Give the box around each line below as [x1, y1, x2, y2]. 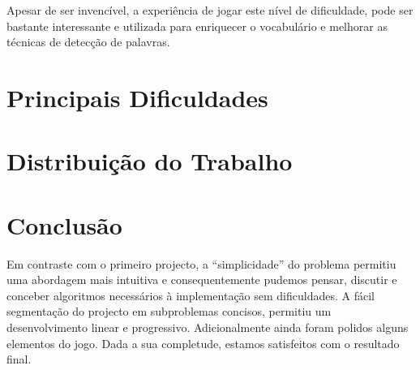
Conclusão [6, 208, 122, 241]
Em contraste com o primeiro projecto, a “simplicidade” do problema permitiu [6, 255, 396, 272]
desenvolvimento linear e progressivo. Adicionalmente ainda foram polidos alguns [6, 319, 409, 336]
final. [6, 351, 32, 368]
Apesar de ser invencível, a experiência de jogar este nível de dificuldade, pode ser [6, 2, 414, 18]
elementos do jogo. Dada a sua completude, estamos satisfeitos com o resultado [6, 334, 400, 351]
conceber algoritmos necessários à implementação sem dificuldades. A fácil [6, 286, 375, 303]
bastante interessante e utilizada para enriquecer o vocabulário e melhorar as [6, 17, 388, 34]
